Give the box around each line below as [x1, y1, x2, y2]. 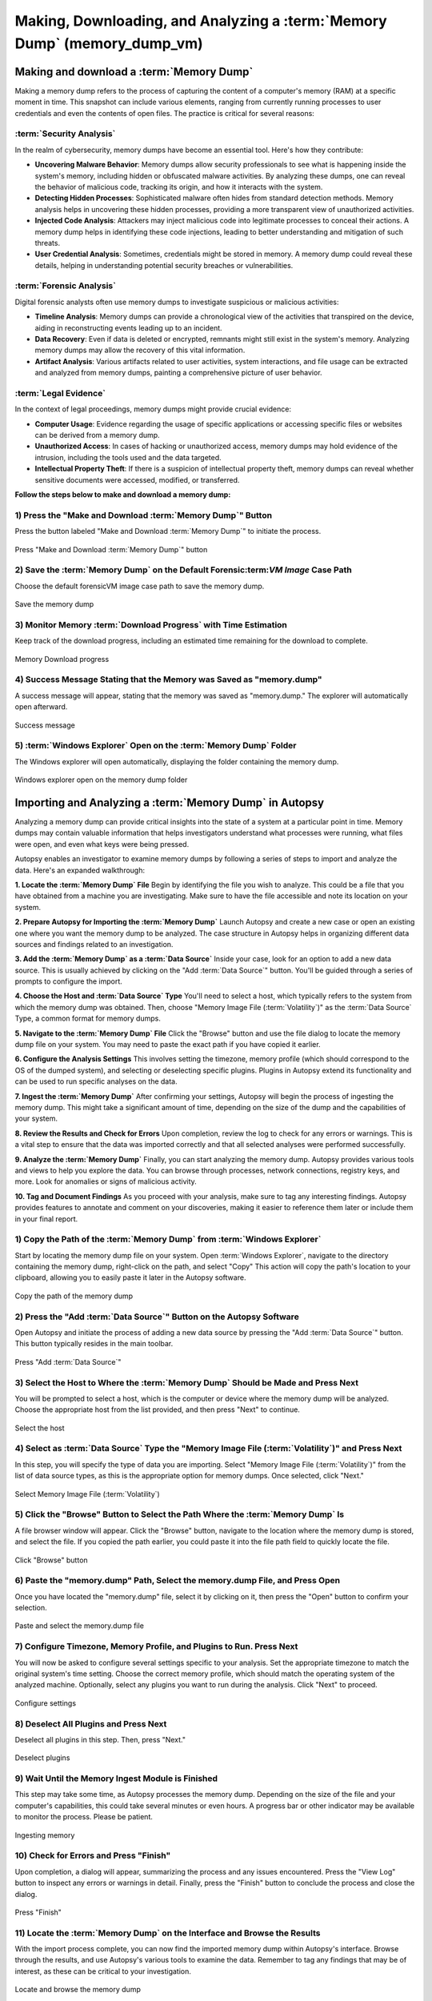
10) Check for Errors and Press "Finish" [14, 1850, 171, 1861]
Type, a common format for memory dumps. [14, 1013, 162, 1024]
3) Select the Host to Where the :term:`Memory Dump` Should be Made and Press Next [14, 1377, 359, 1388]
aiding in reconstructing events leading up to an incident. [34, 323, 223, 332]
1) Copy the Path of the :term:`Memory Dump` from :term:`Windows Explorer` [14, 1233, 322, 1245]
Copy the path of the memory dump [14, 1291, 134, 1301]
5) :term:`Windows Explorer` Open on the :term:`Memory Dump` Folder [14, 740, 297, 752]
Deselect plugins [14, 1753, 70, 1762]
